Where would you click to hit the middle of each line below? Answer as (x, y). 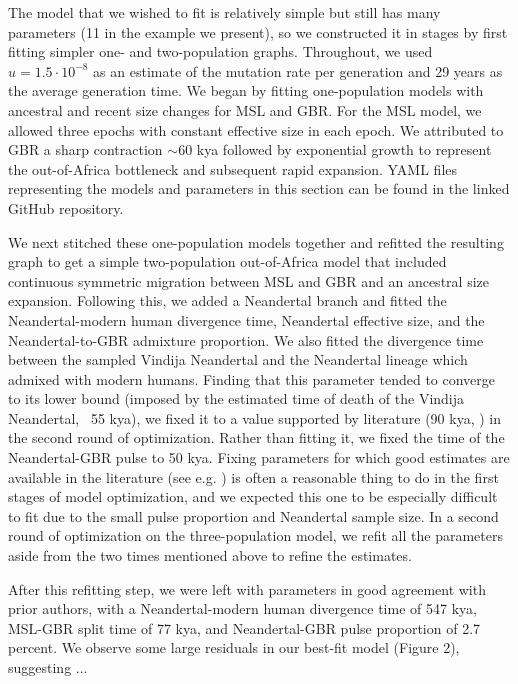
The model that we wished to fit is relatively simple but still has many (224, 12)
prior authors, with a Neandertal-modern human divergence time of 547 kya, (242, 608)
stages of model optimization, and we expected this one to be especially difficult (253, 496)
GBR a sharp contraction (85, 149)
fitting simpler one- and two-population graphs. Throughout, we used (220, 51)
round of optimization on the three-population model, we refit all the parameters (255, 535)
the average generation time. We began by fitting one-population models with (246, 90)
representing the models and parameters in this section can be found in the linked (259, 188)
